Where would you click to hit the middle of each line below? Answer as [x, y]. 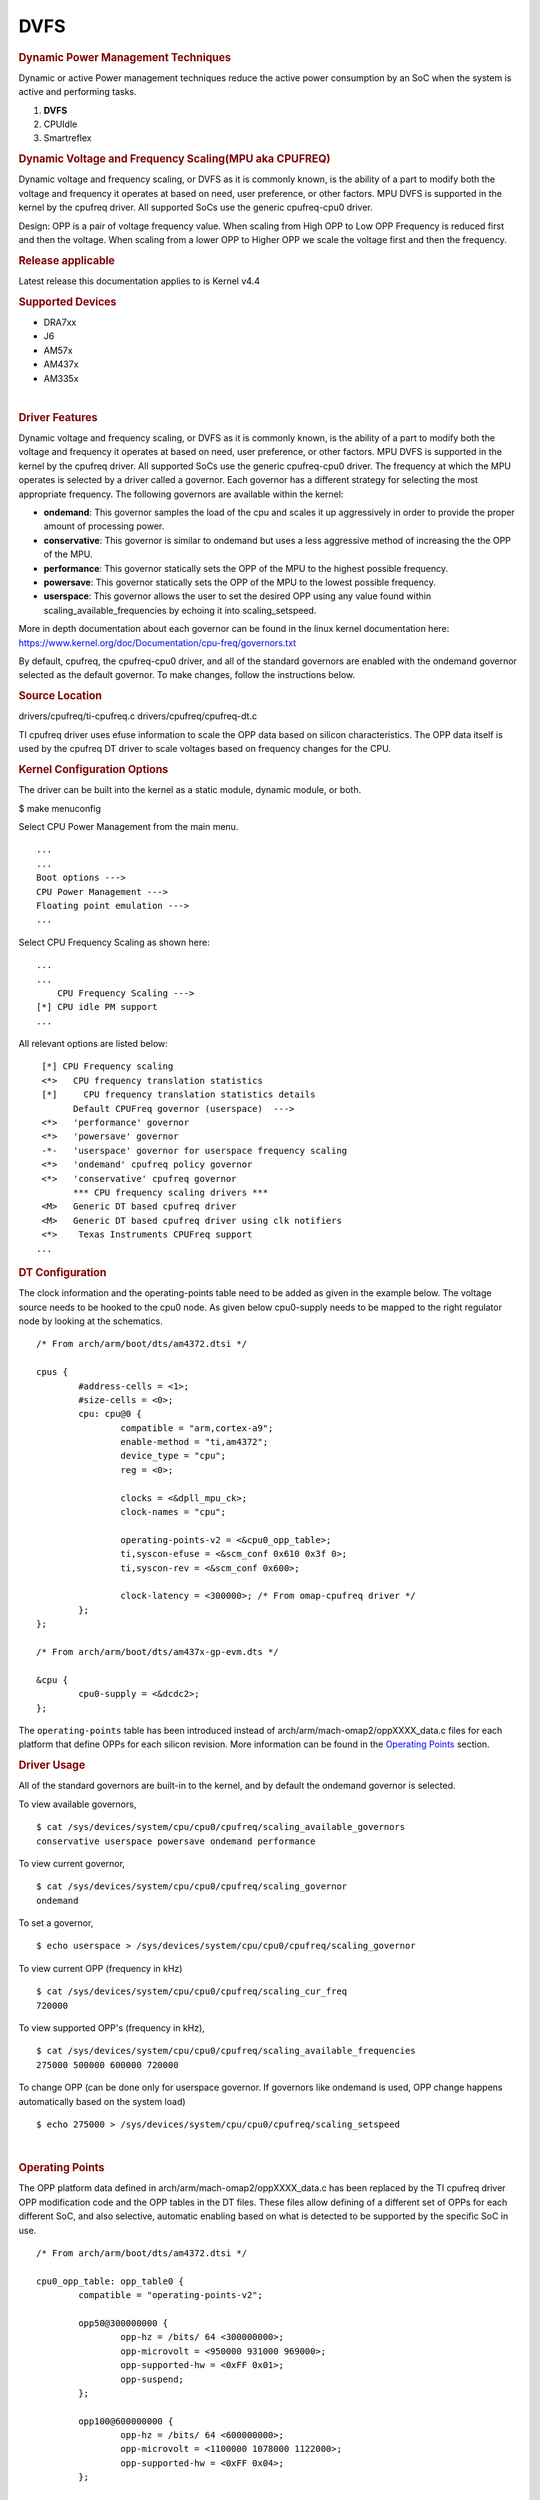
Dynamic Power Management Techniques [125, 57]
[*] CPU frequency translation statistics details [178, 1094]
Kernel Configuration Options [93, 769]
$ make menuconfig [60, 808]
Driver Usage [52, 1765]
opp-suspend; [152, 2379]
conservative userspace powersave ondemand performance [176, 1841]
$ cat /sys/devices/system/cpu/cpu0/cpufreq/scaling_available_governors [221, 1827]
